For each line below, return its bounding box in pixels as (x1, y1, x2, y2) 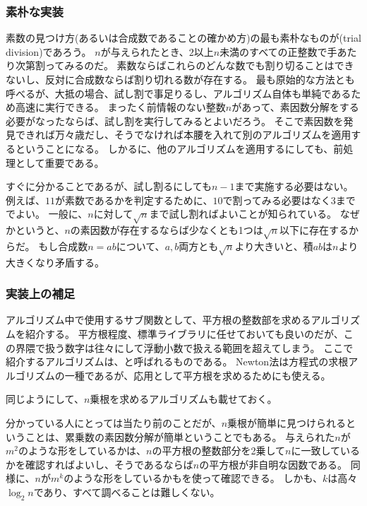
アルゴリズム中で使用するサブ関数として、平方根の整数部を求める (6, 312, 311, 327)
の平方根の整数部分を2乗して (152, 443, 286, 458)
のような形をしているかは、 (18, 443, 147, 458)
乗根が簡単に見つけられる (227, 416, 347, 430)
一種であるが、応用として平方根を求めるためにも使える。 (64, 367, 331, 382)
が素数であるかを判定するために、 (55, 192, 213, 207)
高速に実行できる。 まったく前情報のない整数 (15, 100, 226, 114)
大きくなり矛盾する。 (6, 254, 104, 269)
